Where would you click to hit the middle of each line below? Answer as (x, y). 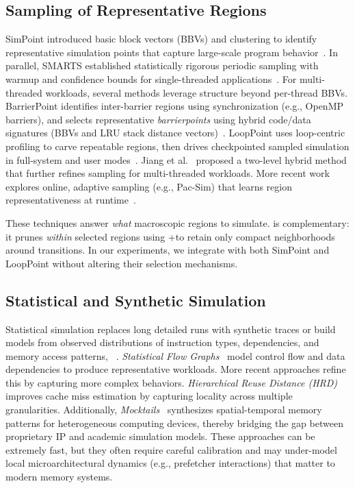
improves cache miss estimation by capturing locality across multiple (149, 396)
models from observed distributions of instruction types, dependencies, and (162, 342)
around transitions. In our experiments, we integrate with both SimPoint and (168, 250)
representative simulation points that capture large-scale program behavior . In (172, 52)
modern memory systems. (59, 477)
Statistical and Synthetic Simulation (136, 300)
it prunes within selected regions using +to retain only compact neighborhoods (170, 236)
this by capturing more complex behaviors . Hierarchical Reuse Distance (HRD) (172, 382)
